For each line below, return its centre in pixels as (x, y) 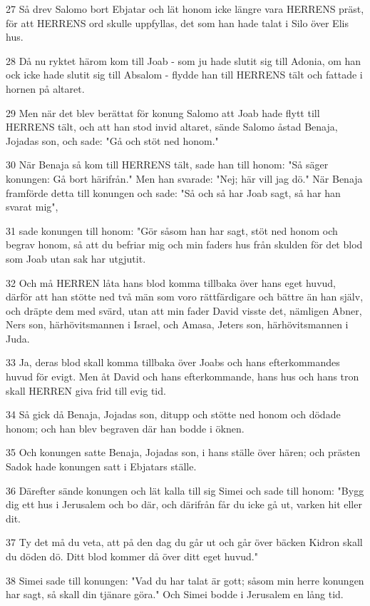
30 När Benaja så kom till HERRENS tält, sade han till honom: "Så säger (167, 165)
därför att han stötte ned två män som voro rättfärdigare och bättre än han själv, (185, 297)
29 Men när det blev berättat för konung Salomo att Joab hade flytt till (163, 112)
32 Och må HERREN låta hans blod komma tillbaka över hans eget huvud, (171, 282)
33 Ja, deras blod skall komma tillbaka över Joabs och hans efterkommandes (173, 362)
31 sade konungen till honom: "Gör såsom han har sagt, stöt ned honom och (172, 230)
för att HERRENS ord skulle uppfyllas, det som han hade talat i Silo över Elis (177, 22)
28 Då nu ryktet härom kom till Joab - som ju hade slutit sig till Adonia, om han (184, 60)
